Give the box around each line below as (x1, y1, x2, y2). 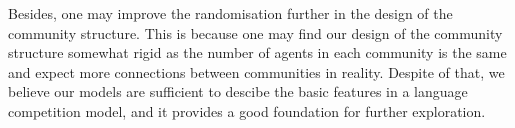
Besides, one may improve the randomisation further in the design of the (8, 3, 453, 23)
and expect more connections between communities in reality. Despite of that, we (8, 61, 505, 82)
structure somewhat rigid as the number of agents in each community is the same (8, 42, 507, 63)
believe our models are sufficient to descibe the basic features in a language (8, 81, 468, 102)
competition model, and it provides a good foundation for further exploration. (8, 100, 486, 121)
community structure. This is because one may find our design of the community (8, 22, 503, 43)
